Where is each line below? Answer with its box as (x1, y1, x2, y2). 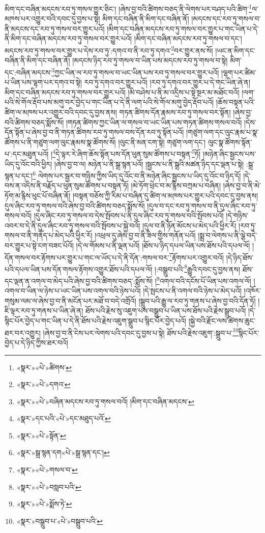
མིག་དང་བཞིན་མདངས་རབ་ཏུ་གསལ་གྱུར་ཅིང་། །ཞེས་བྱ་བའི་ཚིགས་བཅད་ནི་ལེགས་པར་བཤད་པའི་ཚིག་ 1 (5, 2, 252, 14)
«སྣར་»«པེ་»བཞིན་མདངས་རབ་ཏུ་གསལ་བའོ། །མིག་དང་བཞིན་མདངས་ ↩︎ (16, 396, 194, 406)
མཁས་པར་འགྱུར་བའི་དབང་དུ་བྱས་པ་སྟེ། (5, 13, 100, 24)
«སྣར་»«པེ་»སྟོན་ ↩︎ (16, 430, 66, 440)
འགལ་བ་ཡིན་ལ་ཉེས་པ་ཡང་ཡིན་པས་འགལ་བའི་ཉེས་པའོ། (5, 285, 141, 296)
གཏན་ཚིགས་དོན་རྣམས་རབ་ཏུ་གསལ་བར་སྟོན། (119, 106, 231, 117)
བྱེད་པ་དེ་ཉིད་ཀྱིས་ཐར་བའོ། (5, 337, 68, 347)
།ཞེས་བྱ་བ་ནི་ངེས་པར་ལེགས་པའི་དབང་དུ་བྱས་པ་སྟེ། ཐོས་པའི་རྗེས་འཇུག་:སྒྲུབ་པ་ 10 (43, 325, 239, 338)
